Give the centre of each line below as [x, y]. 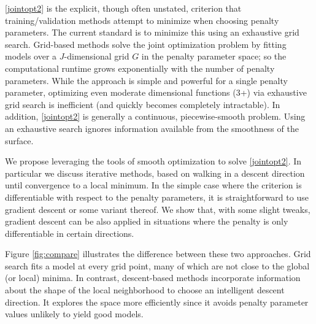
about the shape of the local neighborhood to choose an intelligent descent [145, 290]
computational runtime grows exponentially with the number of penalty [140, 68]
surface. [19, 140]
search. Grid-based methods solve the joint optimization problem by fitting [146, 44]
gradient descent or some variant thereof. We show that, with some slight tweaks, [158, 209]
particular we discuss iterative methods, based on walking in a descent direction [155, 173]
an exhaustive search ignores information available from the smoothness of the [152, 128]
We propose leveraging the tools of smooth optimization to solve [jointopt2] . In [153, 161]
